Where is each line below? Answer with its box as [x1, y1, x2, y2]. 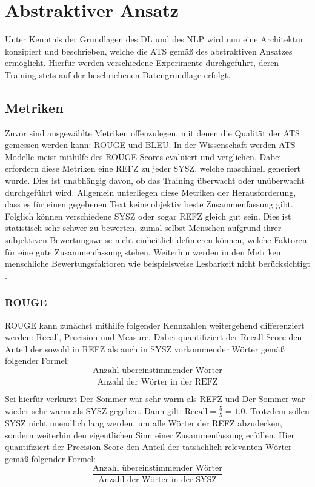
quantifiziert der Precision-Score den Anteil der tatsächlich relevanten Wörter [5, 440, 292, 453]
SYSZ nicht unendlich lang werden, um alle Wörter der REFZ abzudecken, [5, 416, 282, 429]
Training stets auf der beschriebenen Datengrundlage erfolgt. [5, 68, 231, 81]
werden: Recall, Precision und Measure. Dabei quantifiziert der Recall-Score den [5, 331, 302, 343]
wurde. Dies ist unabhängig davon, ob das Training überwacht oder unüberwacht [5, 174, 305, 187]
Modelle [5, 150, 35, 163]
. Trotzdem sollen [245, 404, 310, 417]
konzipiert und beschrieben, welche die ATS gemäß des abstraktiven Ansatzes [5, 44, 293, 57]
